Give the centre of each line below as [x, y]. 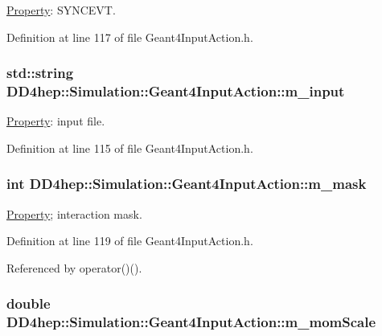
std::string [40, 73]
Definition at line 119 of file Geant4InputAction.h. [130, 241]
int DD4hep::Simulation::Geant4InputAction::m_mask [187, 184]
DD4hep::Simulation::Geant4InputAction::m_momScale [191, 322]
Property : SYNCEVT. [61, 10]
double [29, 303]
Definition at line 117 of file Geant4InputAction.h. [130, 37]
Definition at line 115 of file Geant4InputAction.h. [130, 148]
